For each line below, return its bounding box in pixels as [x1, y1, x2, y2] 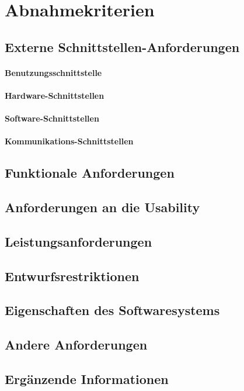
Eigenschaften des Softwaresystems [5, 301, 220, 319]
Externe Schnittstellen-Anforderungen [5, 37, 240, 56]
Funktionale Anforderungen [5, 164, 175, 182]
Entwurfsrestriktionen [5, 267, 140, 285]
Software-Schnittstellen [5, 112, 99, 124]
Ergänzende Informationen [5, 369, 169, 387]
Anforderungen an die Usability [5, 198, 200, 216]
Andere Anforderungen [5, 335, 148, 354]
